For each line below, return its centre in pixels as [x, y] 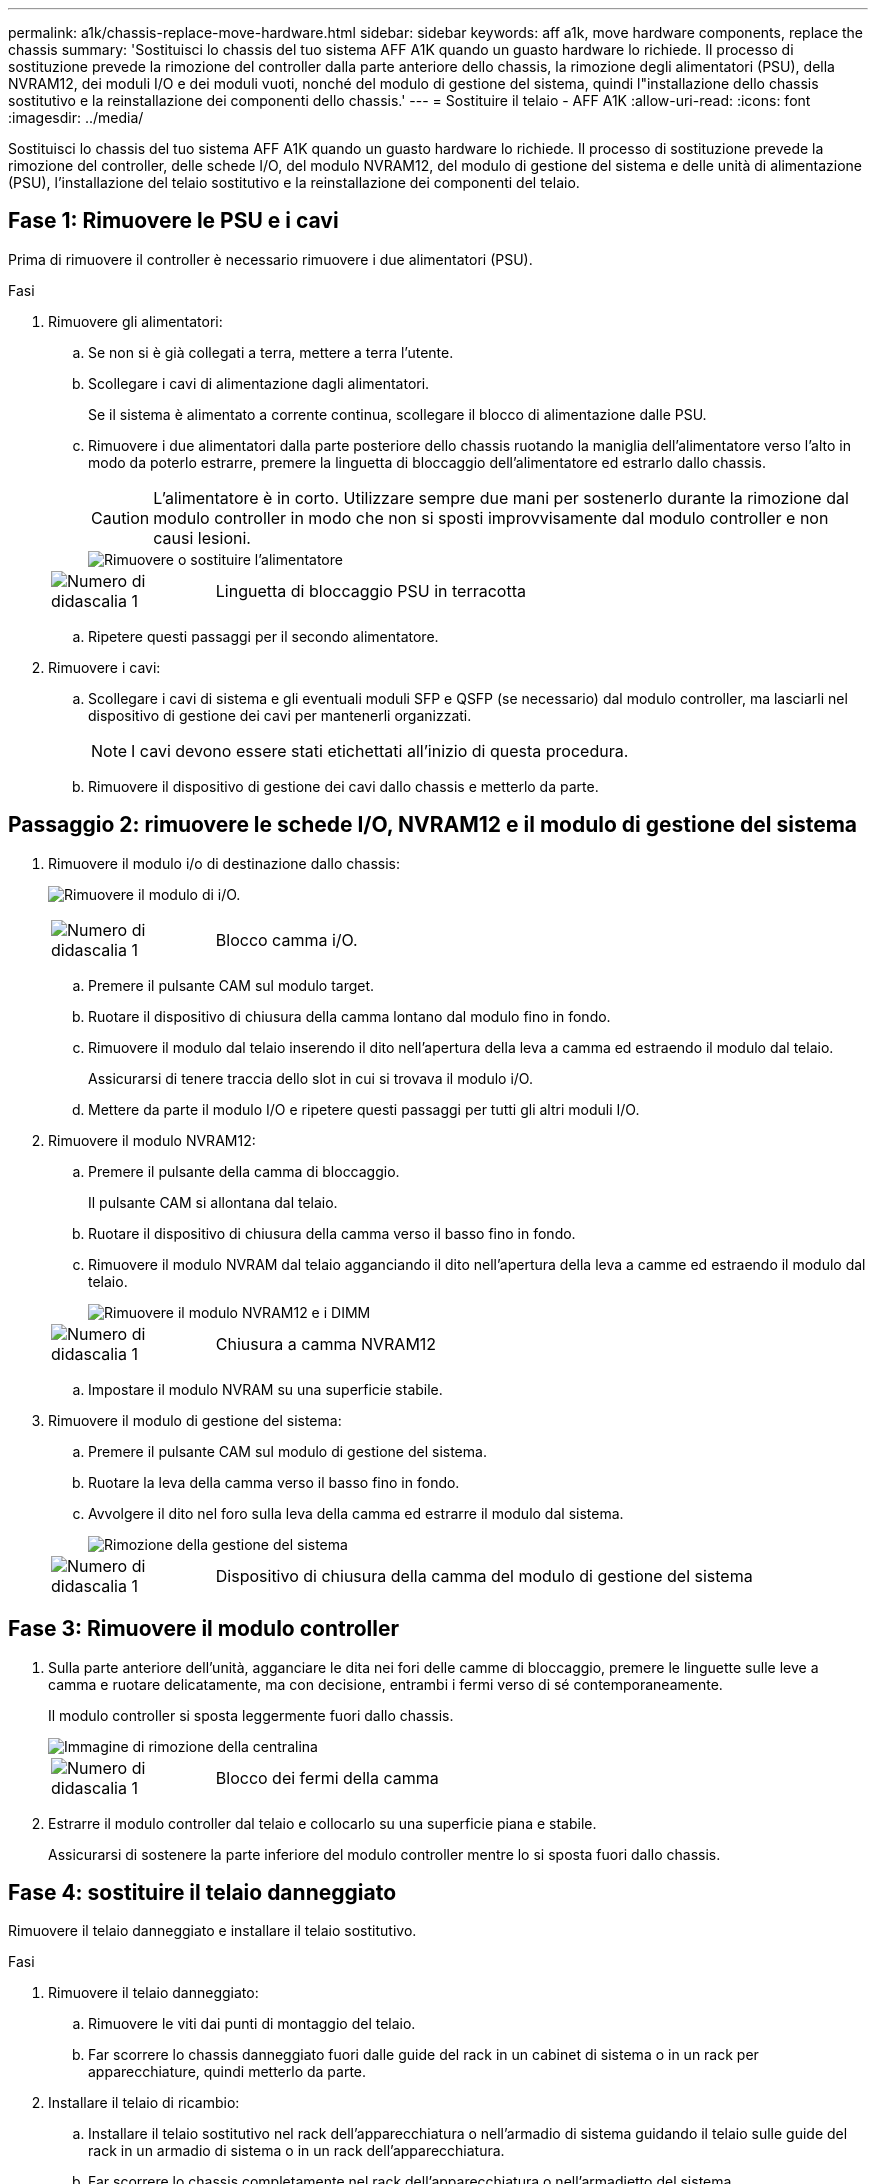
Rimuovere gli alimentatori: [135, 321]
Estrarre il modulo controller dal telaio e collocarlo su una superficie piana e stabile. [322, 1823]
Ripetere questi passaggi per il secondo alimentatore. [263, 636]
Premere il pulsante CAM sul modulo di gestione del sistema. [287, 1451]
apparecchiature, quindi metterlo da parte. [227, 2072]
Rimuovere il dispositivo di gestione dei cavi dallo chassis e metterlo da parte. [343, 786]
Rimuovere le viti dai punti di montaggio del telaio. [252, 2024]
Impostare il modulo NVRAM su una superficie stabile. [265, 1389]
